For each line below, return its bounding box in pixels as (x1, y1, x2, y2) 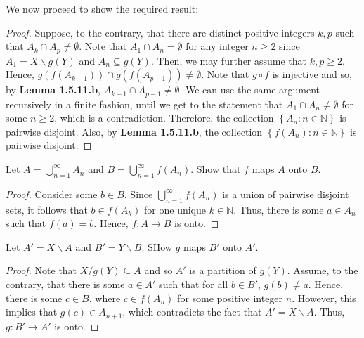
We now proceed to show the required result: (6, 1, 199, 15)
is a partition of (189, 263, 256, 278)
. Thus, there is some (233, 202, 324, 216)
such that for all (159, 277, 228, 292)
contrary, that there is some (6, 277, 125, 292)
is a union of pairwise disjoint (222, 186, 349, 201)
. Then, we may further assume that (150, 53, 307, 67)
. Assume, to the (287, 263, 358, 278)
